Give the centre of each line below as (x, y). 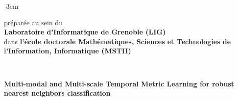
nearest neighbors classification (57, 93)
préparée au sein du (33, 22)
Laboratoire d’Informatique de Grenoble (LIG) (85, 32)
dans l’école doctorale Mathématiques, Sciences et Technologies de (118, 41)
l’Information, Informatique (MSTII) (68, 51)
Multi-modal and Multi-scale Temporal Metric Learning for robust (119, 83)
